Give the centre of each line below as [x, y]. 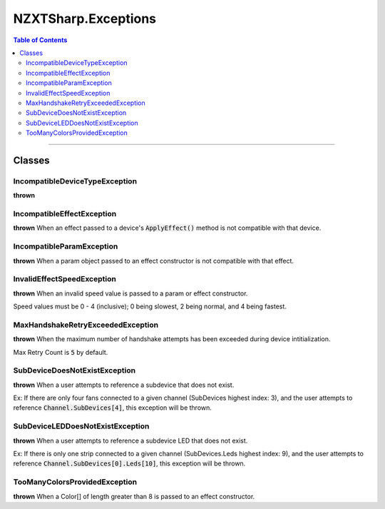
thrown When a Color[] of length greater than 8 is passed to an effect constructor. [134, 496]
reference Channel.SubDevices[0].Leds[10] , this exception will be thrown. [129, 463]
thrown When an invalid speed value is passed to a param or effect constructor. [130, 293]
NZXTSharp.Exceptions [85, 19]
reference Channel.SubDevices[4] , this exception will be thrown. [112, 408]
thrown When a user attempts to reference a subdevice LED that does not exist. [130, 440]
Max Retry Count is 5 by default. [61, 352]
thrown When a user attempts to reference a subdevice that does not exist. [124, 385]
